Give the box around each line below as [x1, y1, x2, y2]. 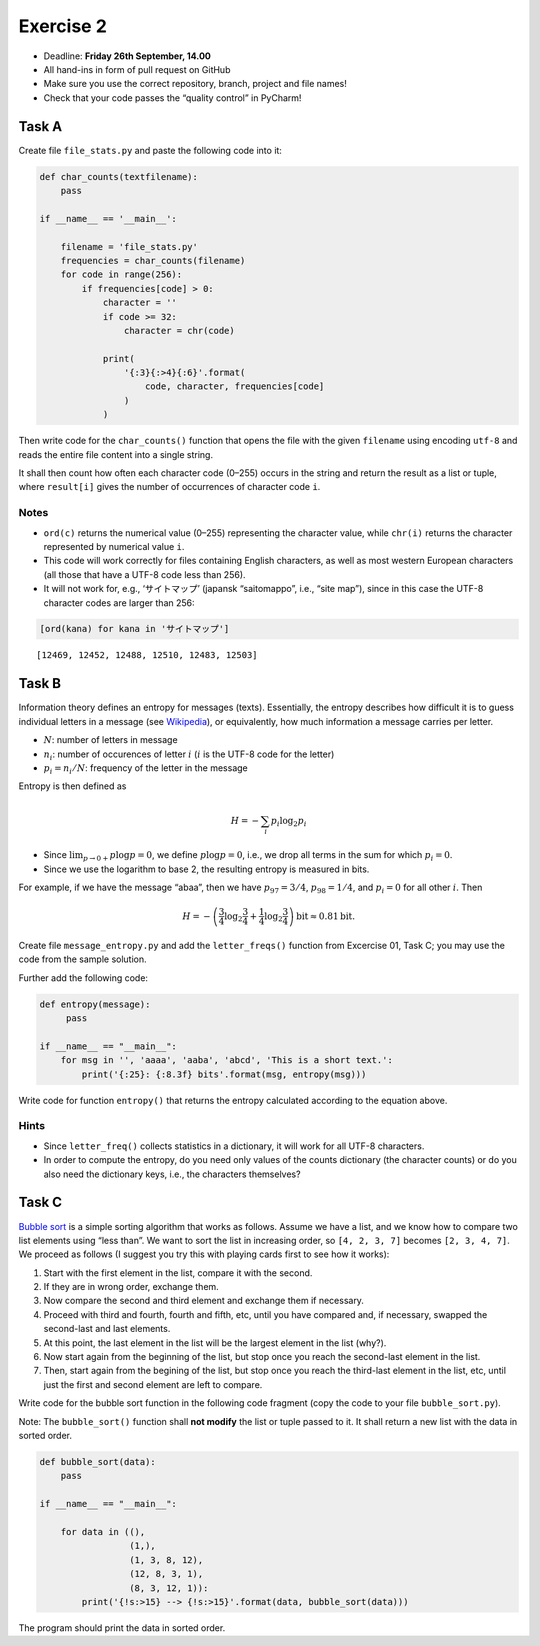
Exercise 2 [18, 15, 107, 37]
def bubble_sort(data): [39, 1456, 157, 1467]
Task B [18, 675, 62, 692]
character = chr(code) [123, 325, 235, 336]
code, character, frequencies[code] [145, 381, 325, 392]
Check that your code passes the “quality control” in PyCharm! [43, 91, 302, 104]
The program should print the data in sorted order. [18, 1621, 226, 1634]
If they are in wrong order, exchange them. [43, 1281, 219, 1293]
